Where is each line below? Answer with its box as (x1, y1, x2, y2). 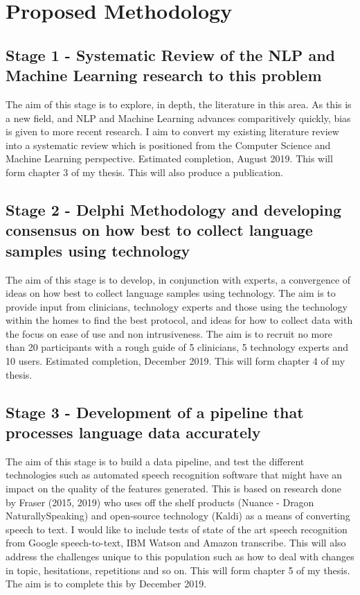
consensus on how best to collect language (6, 219, 313, 241)
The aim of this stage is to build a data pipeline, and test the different (6, 454, 305, 468)
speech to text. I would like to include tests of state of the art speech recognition (6, 521, 348, 536)
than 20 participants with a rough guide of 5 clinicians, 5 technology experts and (6, 340, 349, 354)
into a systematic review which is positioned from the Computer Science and (6, 137, 331, 152)
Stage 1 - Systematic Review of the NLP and (6, 44, 335, 65)
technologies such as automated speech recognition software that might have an (6, 467, 343, 482)
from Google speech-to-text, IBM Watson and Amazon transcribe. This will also (6, 535, 346, 550)
